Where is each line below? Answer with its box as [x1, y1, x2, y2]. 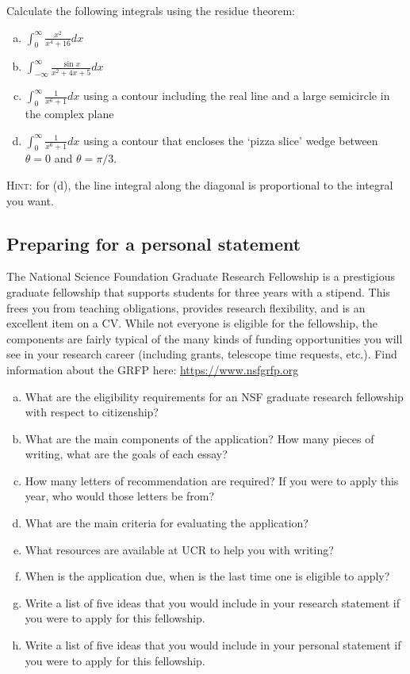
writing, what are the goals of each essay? [25, 446, 228, 462]
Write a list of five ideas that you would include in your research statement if [25, 594, 400, 611]
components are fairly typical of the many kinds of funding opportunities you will [6, 330, 403, 347]
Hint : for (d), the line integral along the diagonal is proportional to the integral [6, 176, 393, 193]
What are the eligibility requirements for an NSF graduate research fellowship [25, 388, 404, 404]
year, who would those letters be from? [25, 488, 215, 504]
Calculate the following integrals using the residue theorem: [6, 2, 295, 18]
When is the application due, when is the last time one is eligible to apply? [25, 568, 390, 584]
